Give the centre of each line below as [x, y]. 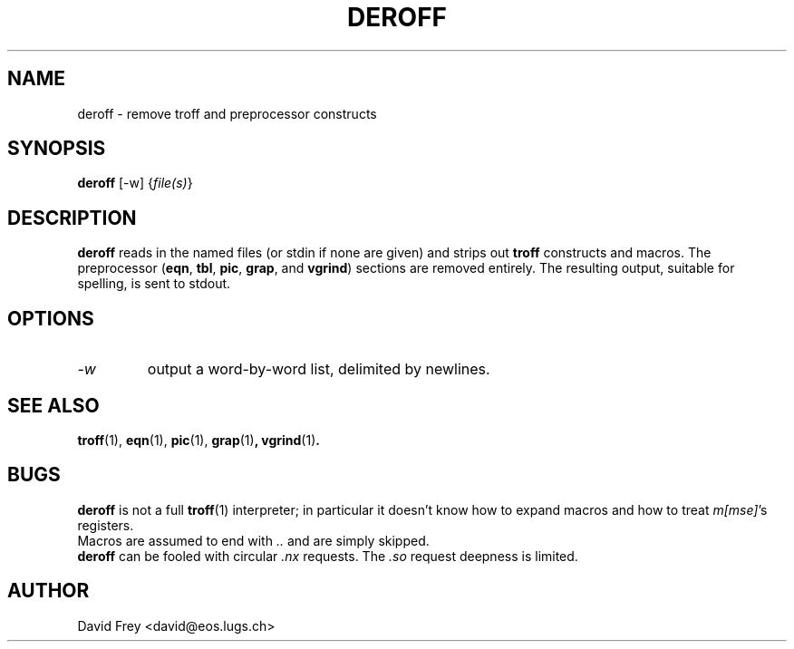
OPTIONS [51, 318]
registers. [106, 525]
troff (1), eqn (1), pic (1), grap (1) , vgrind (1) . [198, 440]
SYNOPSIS [57, 149]
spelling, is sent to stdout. [154, 284]
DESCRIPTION [72, 218]
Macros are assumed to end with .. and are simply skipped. [253, 540]
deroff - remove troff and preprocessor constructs [227, 113]
